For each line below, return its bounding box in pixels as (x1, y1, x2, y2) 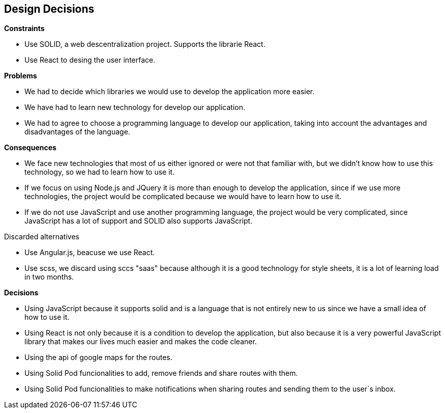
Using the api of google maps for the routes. (24, 353, 172, 362)
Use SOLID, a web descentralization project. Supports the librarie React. (24, 40, 265, 49)
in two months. (24, 272, 74, 282)
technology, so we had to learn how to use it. (24, 168, 175, 177)
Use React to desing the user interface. (24, 56, 156, 65)
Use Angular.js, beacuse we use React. (24, 248, 155, 257)
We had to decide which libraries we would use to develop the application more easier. (24, 87, 315, 96)
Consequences (4, 143, 56, 152)
